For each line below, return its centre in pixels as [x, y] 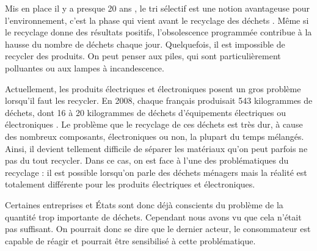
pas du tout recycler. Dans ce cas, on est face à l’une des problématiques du [147, 160]
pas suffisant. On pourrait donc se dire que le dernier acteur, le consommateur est [158, 229]
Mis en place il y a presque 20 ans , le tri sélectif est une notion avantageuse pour [158, 8]
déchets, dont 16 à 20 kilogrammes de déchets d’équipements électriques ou [146, 112]
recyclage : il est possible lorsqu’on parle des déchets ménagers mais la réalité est [156, 172]
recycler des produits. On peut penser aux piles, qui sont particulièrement [143, 56]
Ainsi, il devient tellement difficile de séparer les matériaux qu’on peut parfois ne [156, 148]
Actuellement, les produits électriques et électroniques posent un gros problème [153, 88]
